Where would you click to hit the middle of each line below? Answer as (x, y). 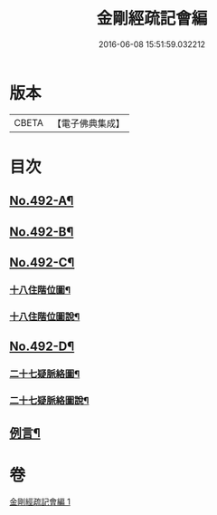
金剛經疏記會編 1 (40, 502)
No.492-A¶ (42, 201)
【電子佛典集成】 (88, 123)
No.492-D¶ (42, 347)
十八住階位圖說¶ (45, 316)
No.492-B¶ (42, 232)
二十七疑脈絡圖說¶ (49, 401)
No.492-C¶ (42, 262)
